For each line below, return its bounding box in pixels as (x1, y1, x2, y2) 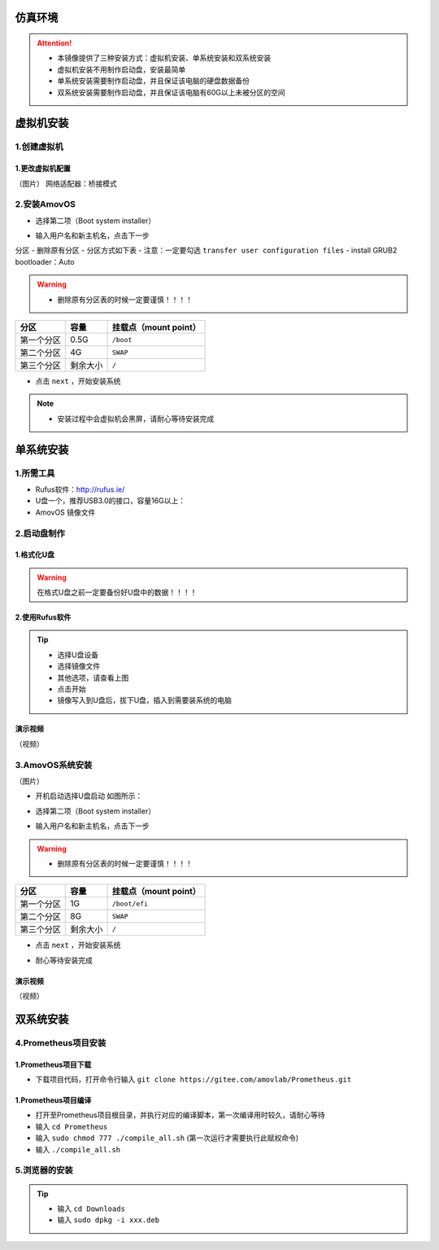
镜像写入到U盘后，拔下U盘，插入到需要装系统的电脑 (57, 695, 232, 705)
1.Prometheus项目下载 (15, 1059, 92, 1069)
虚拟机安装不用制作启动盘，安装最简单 (57, 64, 186, 74)
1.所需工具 (15, 467, 55, 479)
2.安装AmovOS (15, 199, 76, 210)
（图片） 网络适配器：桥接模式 (15, 178, 117, 188)
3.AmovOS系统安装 (15, 759, 93, 770)
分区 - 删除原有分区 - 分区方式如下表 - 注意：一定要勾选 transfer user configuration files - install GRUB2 (15, 245, 398, 256)
